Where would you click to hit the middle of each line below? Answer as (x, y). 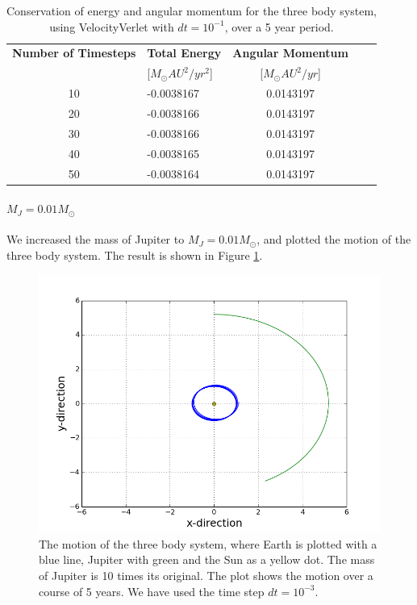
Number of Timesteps (74, 53)
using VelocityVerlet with (112, 26)
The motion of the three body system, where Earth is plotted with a (208, 543)
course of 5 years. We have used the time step (152, 591)
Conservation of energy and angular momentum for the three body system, (192, 10)
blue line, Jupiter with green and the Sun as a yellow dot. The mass (207, 559)
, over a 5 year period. (279, 26)
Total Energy (184, 53)
